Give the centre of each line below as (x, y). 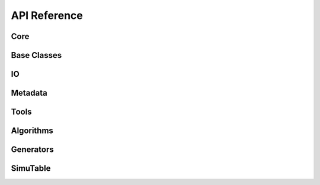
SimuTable (31, 168)
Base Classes (36, 55)
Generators (32, 150)
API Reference (47, 15)
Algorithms (32, 131)
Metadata (29, 93)
